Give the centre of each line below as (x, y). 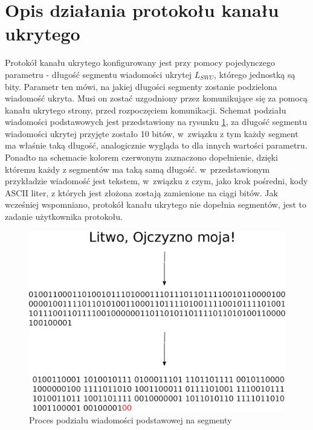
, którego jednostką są (255, 74)
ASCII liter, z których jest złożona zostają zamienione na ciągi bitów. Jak (141, 192)
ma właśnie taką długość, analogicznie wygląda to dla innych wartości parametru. (156, 145)
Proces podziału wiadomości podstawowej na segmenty (131, 419)
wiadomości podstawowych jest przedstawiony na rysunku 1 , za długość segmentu (156, 122)
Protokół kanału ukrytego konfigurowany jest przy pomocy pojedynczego (140, 63)
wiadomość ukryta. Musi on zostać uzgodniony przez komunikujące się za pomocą (156, 98)
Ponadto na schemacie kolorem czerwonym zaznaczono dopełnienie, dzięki (141, 157)
